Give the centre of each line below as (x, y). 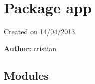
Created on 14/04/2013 (40, 32)
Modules (26, 75)
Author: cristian (30, 48)
